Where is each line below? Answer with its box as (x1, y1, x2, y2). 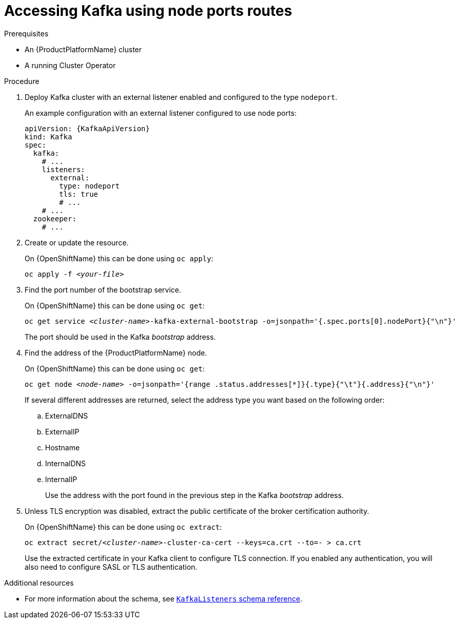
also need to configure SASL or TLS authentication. (25, 562, 198, 571)
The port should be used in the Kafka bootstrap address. (25, 332, 216, 341)
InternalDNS (45, 459, 86, 468)
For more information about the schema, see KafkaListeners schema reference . (25, 594, 302, 603)
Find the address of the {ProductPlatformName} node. (25, 348, 207, 357)
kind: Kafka (25, 132, 72, 141)
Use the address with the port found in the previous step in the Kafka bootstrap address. (45, 490, 344, 500)
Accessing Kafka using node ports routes (4, 2, 293, 19)
